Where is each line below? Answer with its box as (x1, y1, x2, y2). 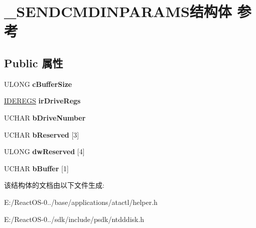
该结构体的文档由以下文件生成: (4, 180, 104, 190)
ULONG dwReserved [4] (4, 146, 85, 157)
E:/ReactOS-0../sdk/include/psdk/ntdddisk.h (4, 213, 145, 224)
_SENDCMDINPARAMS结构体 (4, 1, 232, 22)
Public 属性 (4, 55, 63, 70)
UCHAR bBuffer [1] (4, 163, 69, 173)
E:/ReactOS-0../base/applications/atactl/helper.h (4, 196, 158, 207)
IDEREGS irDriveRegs (4, 95, 81, 106)
